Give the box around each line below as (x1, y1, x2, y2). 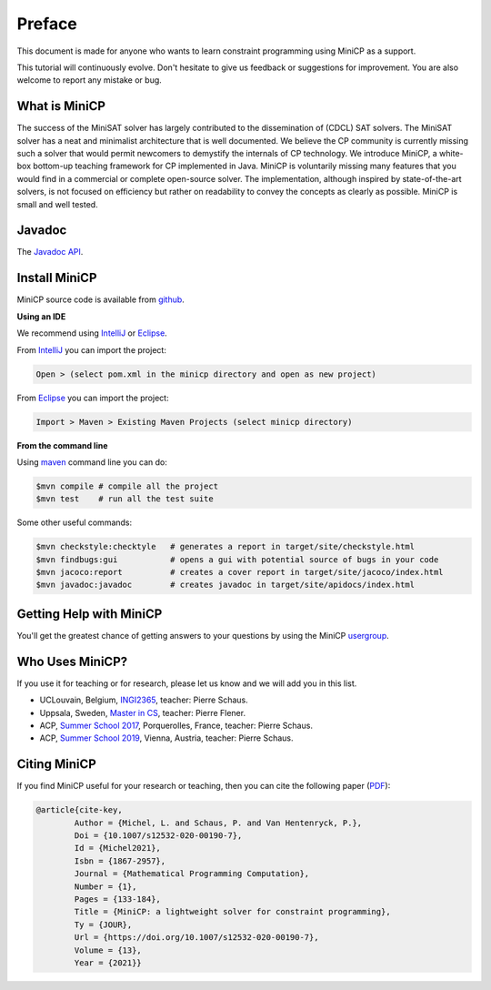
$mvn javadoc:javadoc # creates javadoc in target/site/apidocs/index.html (35, 580, 416, 591)
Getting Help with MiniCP (16, 606, 163, 621)
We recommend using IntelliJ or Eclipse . (16, 328, 167, 338)
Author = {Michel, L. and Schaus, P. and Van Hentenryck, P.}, (74, 817, 363, 828)
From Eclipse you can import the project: (16, 392, 169, 403)
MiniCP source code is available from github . (16, 294, 185, 305)
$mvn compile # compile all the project (35, 480, 218, 491)
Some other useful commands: (16, 517, 133, 528)
